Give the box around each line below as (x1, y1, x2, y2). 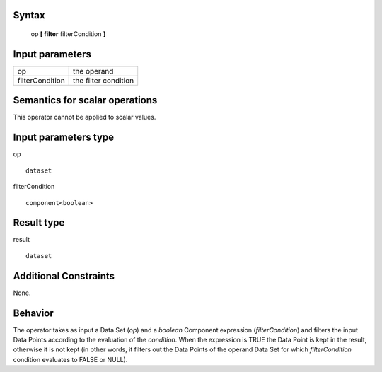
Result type (13, 216, 65, 229)
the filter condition (73, 75, 134, 85)
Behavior (13, 307, 54, 319)
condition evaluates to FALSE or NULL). (13, 355, 128, 364)
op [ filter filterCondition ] (30, 30, 106, 38)
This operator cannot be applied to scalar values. (13, 113, 156, 122)
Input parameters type (13, 132, 115, 144)
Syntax (13, 9, 45, 21)
